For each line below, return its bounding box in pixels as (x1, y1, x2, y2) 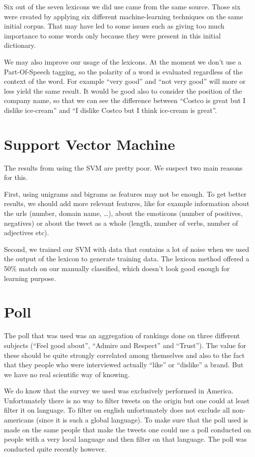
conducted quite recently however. (4, 443, 107, 454)
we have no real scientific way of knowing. (4, 369, 130, 379)
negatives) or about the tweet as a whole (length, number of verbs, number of (4, 217, 238, 228)
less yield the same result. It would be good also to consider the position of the (4, 85, 242, 96)
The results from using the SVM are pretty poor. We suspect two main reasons (4, 162, 243, 173)
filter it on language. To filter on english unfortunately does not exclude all (4, 405, 230, 415)
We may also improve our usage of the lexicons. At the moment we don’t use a (4, 56, 242, 67)
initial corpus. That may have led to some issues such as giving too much (4, 21, 224, 31)
